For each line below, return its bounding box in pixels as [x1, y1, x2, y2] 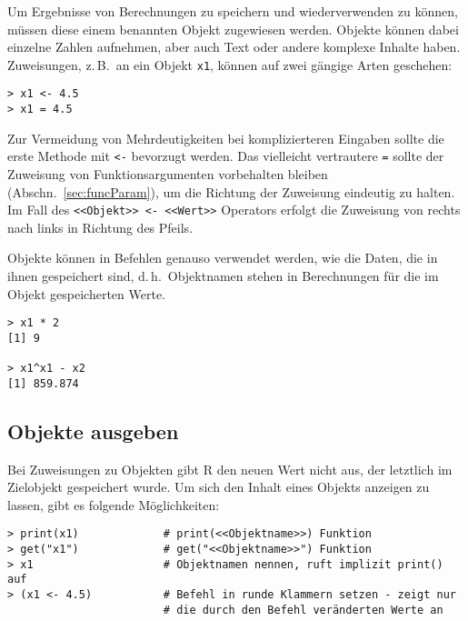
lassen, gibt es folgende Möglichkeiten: [7, 495, 220, 514]
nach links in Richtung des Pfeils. [7, 217, 194, 236]
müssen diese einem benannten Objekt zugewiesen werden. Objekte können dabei [7, 19, 459, 38]
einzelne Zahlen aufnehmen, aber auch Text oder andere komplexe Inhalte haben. [7, 37, 461, 56]
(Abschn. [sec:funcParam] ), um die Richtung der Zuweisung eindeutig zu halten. [7, 182, 455, 201]
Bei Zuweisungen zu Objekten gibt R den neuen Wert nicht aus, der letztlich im [7, 459, 453, 478]
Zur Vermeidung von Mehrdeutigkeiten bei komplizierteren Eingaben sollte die [7, 128, 444, 147]
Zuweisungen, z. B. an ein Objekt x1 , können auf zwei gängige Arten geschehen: [7, 55, 453, 74]
